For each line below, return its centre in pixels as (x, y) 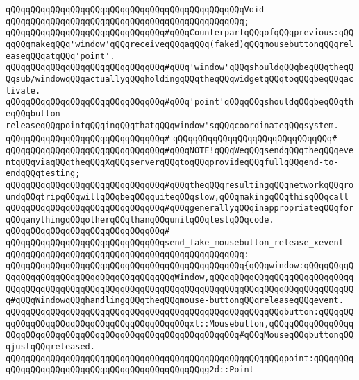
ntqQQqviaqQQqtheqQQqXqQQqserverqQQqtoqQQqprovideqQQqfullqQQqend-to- (172, 162)
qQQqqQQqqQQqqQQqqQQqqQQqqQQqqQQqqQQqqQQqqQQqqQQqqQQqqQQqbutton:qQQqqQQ (180, 312)
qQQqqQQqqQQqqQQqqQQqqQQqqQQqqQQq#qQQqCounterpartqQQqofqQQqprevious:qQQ (180, 33)
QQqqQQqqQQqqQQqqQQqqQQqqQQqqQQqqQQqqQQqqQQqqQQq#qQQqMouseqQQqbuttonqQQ (180, 335)
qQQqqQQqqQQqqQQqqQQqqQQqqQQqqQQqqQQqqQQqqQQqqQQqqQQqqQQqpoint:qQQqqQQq (180, 358)
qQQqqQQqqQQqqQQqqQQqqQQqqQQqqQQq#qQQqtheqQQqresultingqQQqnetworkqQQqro (180, 185)
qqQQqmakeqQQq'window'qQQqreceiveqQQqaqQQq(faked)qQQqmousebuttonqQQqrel (180, 44)
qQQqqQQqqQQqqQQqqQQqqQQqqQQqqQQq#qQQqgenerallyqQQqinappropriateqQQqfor (180, 208)
